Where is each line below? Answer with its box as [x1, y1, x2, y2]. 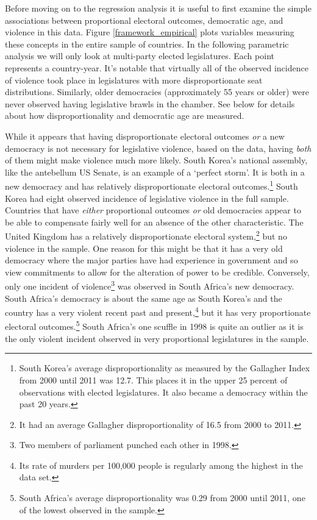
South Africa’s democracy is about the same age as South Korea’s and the [5, 291, 282, 304]
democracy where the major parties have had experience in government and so [5, 254, 298, 266]
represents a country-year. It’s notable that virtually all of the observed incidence [5, 61, 308, 74]
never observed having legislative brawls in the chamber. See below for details [5, 97, 295, 110]
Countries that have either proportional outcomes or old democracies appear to [5, 204, 301, 216]
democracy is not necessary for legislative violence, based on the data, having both [5, 141, 312, 154]
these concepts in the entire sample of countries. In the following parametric [5, 37, 289, 50]
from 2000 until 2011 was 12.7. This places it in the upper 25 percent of [19, 373, 288, 386]
